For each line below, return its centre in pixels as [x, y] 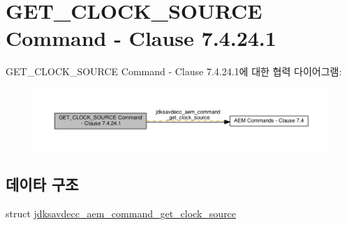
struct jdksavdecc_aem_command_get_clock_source [121, 214]
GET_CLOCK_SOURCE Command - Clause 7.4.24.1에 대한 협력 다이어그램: [174, 71]
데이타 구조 [42, 184]
